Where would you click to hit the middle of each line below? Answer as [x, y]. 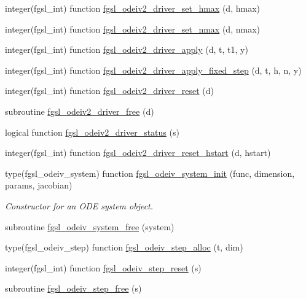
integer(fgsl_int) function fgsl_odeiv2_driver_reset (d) [109, 91]
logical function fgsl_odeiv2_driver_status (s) [92, 132]
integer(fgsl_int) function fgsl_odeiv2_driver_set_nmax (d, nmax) [132, 29]
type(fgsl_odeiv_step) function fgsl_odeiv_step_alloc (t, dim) [124, 247]
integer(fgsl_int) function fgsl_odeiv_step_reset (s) [103, 267]
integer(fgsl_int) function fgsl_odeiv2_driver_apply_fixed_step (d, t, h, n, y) [153, 70]
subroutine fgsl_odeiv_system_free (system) [90, 226]
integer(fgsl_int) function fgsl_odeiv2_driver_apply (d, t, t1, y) [127, 49]
